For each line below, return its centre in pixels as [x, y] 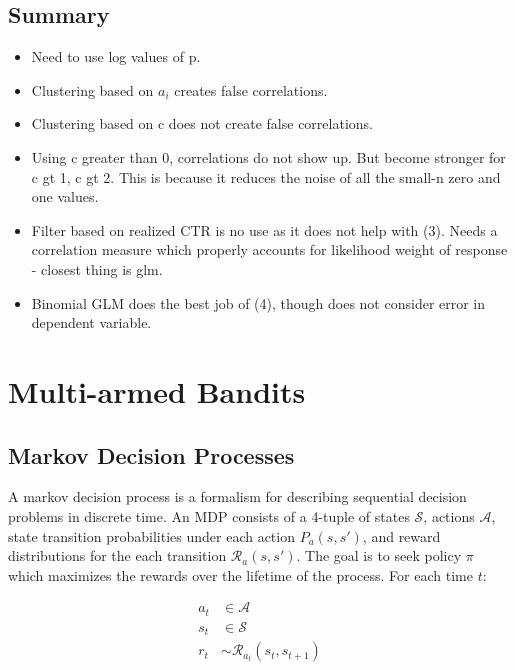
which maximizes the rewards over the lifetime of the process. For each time [240, 574]
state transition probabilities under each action [151, 535]
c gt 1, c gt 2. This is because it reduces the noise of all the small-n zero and [266, 176]
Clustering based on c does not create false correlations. [202, 123]
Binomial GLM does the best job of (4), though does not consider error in [258, 302]
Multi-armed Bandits [157, 390]
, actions [449, 515]
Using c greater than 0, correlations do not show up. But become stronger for [268, 156]
